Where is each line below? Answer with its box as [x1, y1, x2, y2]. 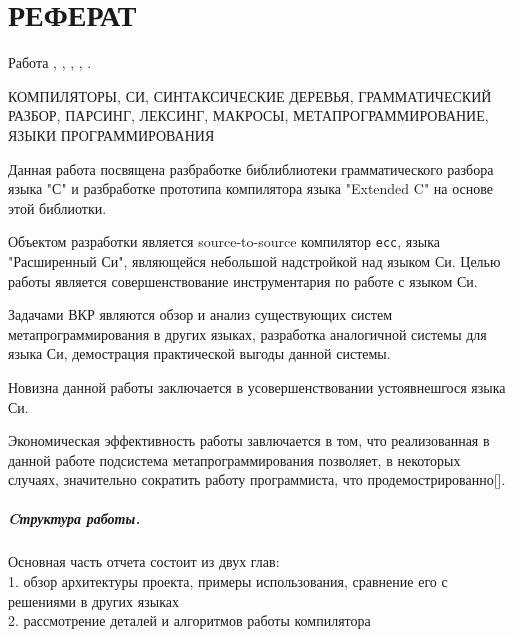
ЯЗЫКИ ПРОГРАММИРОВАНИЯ [8, 124, 215, 145]
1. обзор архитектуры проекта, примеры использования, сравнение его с [8, 571, 448, 592]
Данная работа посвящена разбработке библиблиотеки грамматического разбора [8, 158, 494, 179]
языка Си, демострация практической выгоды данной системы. [8, 343, 391, 364]
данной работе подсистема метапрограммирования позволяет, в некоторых [8, 449, 461, 470]
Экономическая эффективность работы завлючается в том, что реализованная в [8, 430, 490, 451]
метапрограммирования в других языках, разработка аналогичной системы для [8, 323, 487, 344]
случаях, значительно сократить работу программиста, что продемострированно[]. [8, 469, 506, 490]
